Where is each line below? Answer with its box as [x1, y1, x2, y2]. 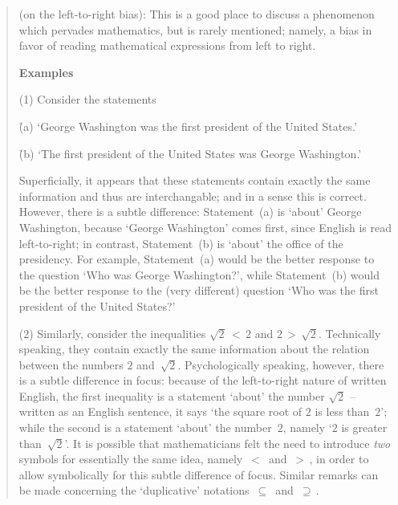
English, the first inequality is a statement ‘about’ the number [18, 387, 325, 404]
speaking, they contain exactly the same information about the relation [18, 340, 370, 357]
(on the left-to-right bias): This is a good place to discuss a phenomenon [18, 6, 375, 22]
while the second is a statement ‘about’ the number [18, 419, 272, 436]
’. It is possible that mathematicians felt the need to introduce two [64, 434, 391, 451]
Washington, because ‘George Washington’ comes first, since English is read [18, 218, 392, 235]
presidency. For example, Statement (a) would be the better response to [18, 250, 375, 267]
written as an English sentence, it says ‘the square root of [18, 403, 303, 420]
